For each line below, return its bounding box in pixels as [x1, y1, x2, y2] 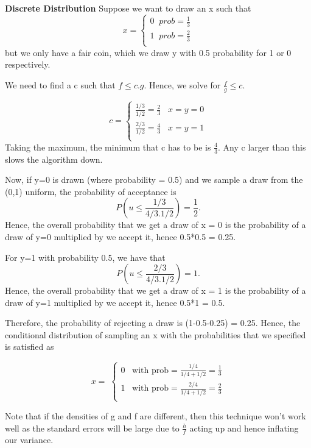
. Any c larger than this [218, 140, 306, 153]
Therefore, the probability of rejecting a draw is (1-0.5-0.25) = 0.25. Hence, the [5, 316, 301, 329]
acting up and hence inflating [189, 421, 299, 434]
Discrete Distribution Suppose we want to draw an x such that [5, 2, 251, 14]
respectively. [5, 58, 51, 71]
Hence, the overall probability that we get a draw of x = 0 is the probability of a [5, 218, 306, 231]
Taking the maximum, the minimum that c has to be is [5, 140, 211, 153]
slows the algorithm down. [5, 152, 103, 165]
